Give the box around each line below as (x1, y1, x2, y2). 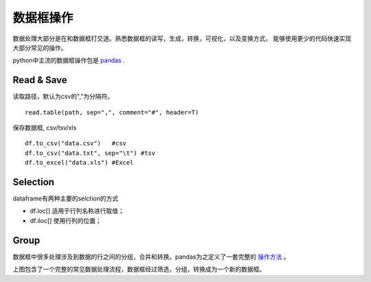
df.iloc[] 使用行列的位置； (30, 216, 102, 224)
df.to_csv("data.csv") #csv (25, 139, 127, 148)
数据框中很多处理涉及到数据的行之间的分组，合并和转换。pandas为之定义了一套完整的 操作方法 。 (12, 252, 290, 261)
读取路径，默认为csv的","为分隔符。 (12, 93, 114, 101)
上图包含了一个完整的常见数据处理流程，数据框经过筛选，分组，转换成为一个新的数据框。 (12, 265, 266, 274)
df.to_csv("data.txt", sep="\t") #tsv (25, 149, 156, 157)
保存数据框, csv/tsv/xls (12, 124, 77, 132)
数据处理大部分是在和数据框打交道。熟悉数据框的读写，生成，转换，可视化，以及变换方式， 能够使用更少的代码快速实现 (12, 34, 352, 43)
